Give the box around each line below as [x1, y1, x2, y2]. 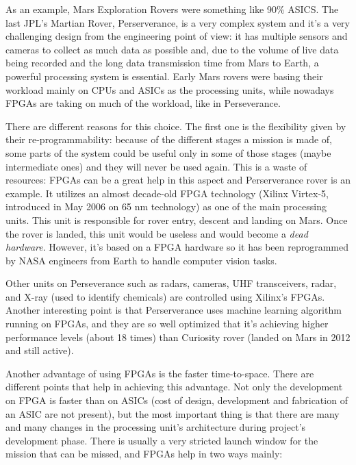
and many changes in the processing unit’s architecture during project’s [5, 420, 306, 434]
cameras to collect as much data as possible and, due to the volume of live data [5, 42, 339, 56]
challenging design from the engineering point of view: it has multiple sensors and [5, 29, 348, 43]
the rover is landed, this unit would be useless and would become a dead [5, 226, 308, 240]
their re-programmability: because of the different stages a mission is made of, [5, 132, 333, 147]
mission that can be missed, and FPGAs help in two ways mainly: [5, 447, 283, 461]
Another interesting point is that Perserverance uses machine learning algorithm [5, 303, 342, 317]
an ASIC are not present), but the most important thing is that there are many [5, 406, 340, 420]
